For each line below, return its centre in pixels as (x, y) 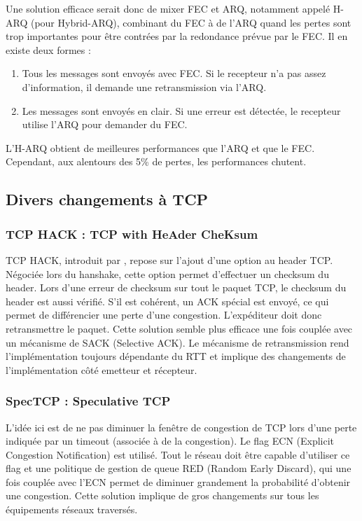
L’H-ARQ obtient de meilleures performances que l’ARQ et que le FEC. (160, 147)
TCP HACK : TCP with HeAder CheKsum (132, 234)
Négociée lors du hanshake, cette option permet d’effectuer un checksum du (167, 273)
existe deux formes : (48, 49)
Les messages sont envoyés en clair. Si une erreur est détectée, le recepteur (181, 110)
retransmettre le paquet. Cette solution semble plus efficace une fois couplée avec (179, 328)
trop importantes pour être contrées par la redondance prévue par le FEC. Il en (177, 36)
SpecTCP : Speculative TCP (88, 401)
